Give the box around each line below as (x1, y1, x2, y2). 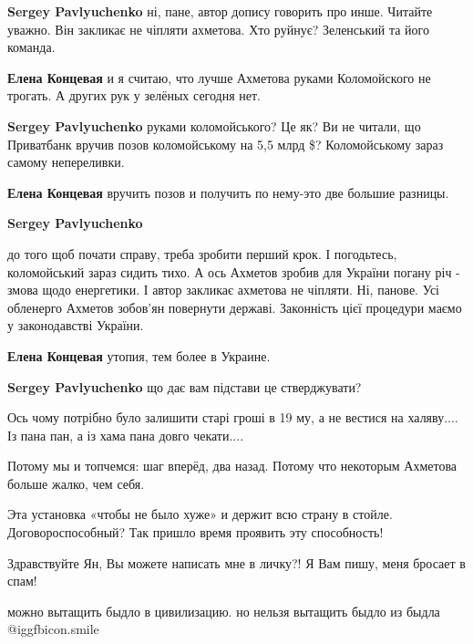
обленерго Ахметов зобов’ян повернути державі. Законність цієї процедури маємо (7, 297, 462, 317)
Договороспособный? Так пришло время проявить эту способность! (7, 523, 384, 542)
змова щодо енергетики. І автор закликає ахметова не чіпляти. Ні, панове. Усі (7, 280, 439, 299)
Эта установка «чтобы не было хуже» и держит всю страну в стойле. (7, 504, 393, 524)
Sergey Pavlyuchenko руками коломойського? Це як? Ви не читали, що (7, 116, 421, 135)
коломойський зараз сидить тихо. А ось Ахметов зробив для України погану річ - (7, 262, 460, 281)
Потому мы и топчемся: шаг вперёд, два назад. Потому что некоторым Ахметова (7, 456, 458, 475)
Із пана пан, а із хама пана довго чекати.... (7, 425, 244, 444)
